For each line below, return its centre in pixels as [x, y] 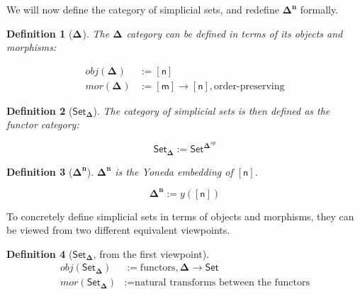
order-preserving [249, 86]
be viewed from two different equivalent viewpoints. [118, 230]
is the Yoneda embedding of [174, 171]
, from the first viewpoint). [151, 253]
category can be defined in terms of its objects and [235, 33]
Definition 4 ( [40, 253]
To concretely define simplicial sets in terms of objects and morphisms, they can [180, 216]
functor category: [43, 124]
